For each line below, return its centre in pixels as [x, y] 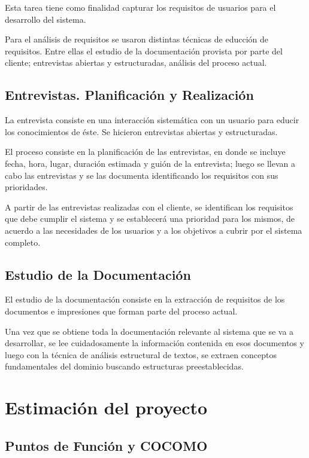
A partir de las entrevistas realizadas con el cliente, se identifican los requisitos [149, 207]
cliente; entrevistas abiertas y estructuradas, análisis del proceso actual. [136, 62]
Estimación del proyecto [106, 407]
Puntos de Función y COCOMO [106, 445]
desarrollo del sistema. [46, 19]
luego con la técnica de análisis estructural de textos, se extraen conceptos [141, 354]
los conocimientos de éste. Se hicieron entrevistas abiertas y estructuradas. [141, 131]
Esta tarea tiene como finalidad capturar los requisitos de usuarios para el [140, 7]
